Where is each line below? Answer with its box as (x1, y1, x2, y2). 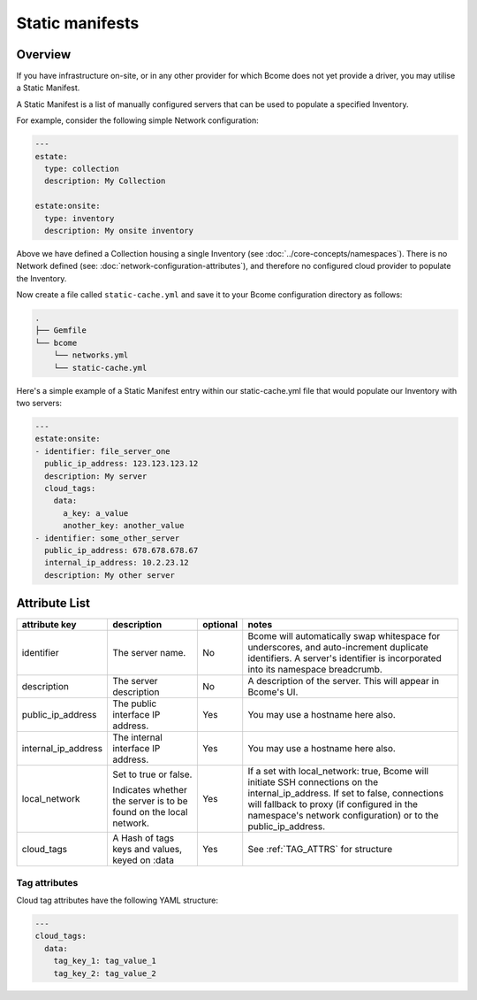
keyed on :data (111, 854, 174, 866)
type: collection (44, 164, 119, 173)
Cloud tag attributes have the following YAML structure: (16, 895, 218, 905)
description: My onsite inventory (44, 226, 194, 235)
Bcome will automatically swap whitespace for (247, 630, 441, 642)
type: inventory (44, 213, 115, 223)
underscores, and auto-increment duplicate (247, 642, 428, 654)
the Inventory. (16, 273, 67, 283)
